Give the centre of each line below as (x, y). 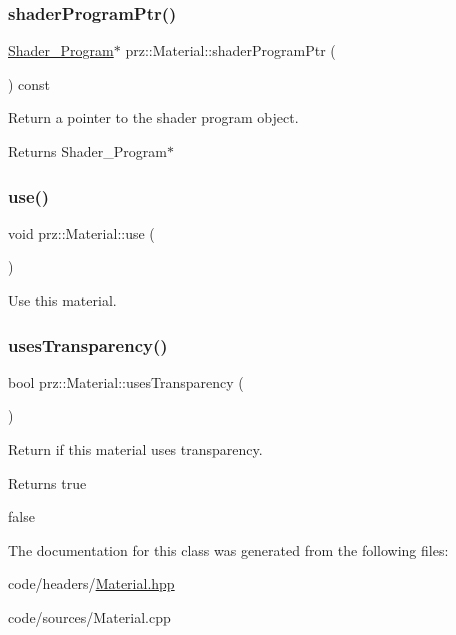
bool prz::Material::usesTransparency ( (126, 381)
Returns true (47, 482)
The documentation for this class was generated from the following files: (228, 549)
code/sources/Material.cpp (89, 616)
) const (29, 83)
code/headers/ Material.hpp (91, 583)
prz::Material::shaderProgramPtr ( (230, 50)
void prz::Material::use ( (81, 232)
